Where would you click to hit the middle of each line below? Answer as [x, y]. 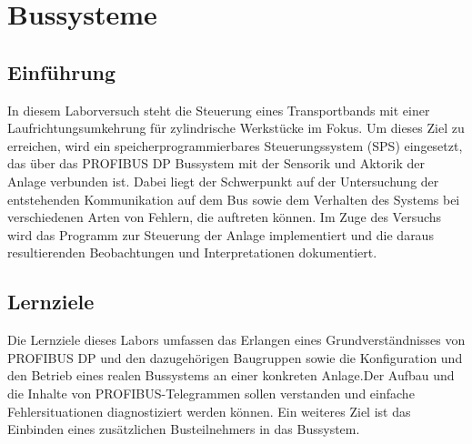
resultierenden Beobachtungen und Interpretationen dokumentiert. [192, 252]
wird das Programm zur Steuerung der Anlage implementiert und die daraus [221, 234]
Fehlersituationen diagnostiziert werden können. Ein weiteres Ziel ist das [209, 411]
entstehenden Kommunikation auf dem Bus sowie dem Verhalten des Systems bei [234, 199]
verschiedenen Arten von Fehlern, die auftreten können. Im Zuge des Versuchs [225, 217]
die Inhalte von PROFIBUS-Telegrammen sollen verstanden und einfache [211, 393]
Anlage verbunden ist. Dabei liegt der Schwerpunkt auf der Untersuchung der [223, 181]
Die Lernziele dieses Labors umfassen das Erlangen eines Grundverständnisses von [236, 340]
